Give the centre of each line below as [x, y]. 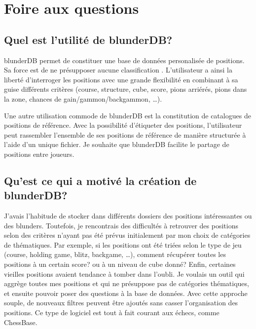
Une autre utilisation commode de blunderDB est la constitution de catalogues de [128, 115]
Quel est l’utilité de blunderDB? [88, 39]
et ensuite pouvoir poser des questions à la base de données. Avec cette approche [126, 293]
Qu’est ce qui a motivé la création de [100, 180]
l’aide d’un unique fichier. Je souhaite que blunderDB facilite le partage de [117, 144]
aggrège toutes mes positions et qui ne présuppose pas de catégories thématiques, [127, 283]
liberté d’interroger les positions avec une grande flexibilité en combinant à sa [121, 79]
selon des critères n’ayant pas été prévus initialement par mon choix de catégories [127, 235]
